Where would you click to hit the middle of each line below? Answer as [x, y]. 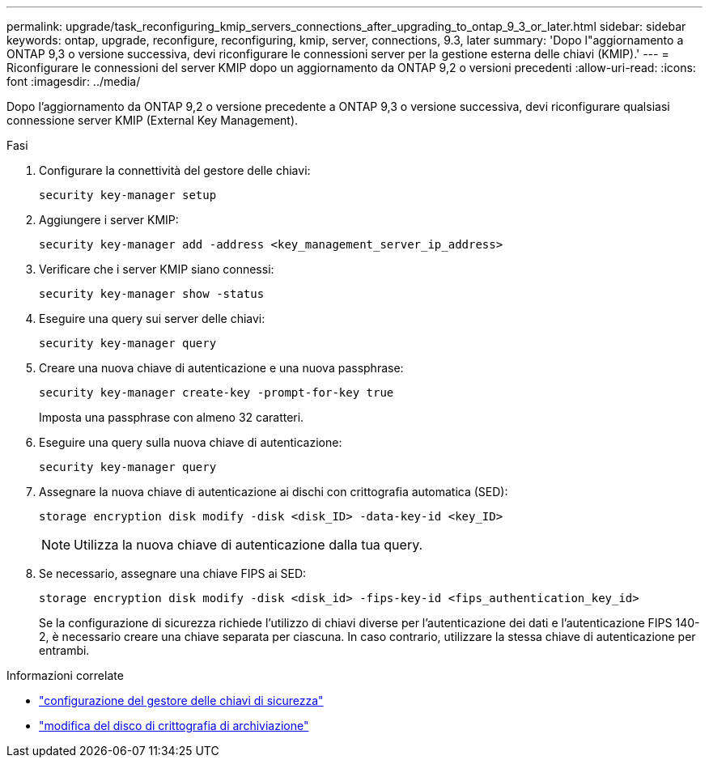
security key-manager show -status [152, 294]
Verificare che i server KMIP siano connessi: [157, 269]
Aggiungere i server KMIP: [109, 220]
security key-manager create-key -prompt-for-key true [217, 393]
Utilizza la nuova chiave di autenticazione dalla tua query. [248, 545]
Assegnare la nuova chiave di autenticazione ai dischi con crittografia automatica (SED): [274, 492]
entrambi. [64, 650]
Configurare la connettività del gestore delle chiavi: [175, 170]
